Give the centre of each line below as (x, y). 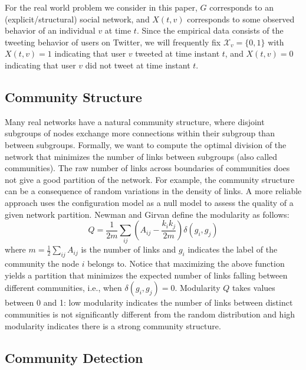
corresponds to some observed (241, 19)
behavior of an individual (50, 30)
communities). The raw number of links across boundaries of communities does (147, 168)
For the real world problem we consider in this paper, (101, 7)
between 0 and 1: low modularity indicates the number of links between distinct (149, 302)
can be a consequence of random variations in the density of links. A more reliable (153, 191)
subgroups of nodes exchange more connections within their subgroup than (140, 133)
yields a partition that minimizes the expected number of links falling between (146, 275)
